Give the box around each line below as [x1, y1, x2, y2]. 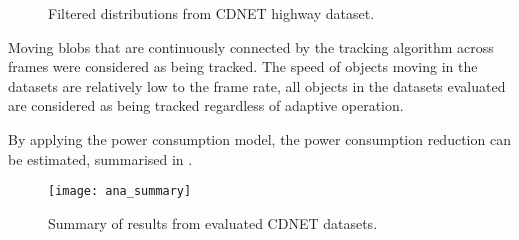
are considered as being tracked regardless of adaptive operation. [8, 95, 404, 116]
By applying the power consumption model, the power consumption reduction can [8, 128, 511, 149]
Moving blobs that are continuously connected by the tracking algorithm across [8, 36, 494, 57]
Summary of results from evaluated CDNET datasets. [48, 212, 378, 233]
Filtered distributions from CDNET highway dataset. [48, 3, 375, 23]
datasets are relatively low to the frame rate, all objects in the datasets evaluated [8, 75, 506, 96]
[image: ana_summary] [48, 184, 192, 199]
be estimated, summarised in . [8, 148, 193, 169]
